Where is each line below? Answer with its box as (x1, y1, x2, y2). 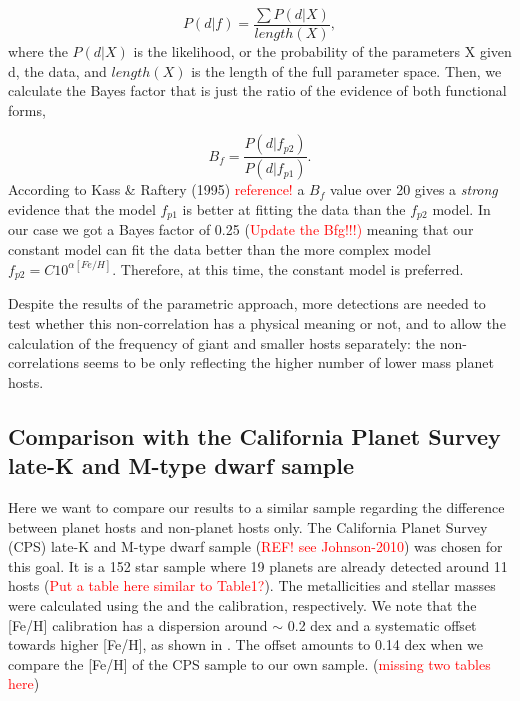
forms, (8, 99, 46, 120)
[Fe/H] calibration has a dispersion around (8, 614, 268, 635)
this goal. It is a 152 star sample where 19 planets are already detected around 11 (8, 555, 508, 576)
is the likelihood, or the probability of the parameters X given (133, 41, 512, 62)
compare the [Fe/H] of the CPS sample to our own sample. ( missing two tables (8, 653, 491, 674)
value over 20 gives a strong (330, 179, 498, 200)
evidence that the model (8, 198, 156, 219)
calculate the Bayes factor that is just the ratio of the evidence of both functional (8, 80, 507, 101)
